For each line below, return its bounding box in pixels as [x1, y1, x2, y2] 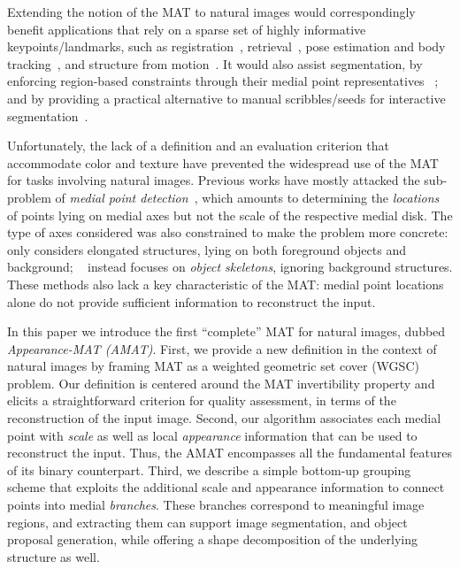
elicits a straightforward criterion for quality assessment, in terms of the [7, 391, 396, 410]
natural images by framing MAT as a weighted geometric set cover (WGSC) [7, 357, 419, 375]
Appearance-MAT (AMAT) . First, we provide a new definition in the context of [7, 339, 437, 358]
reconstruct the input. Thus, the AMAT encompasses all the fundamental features [7, 443, 453, 462]
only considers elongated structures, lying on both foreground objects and [7, 240, 406, 258]
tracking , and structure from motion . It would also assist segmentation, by [7, 54, 423, 73]
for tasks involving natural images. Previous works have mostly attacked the [7, 171, 420, 189]
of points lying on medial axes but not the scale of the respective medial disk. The [7, 205, 453, 224]
